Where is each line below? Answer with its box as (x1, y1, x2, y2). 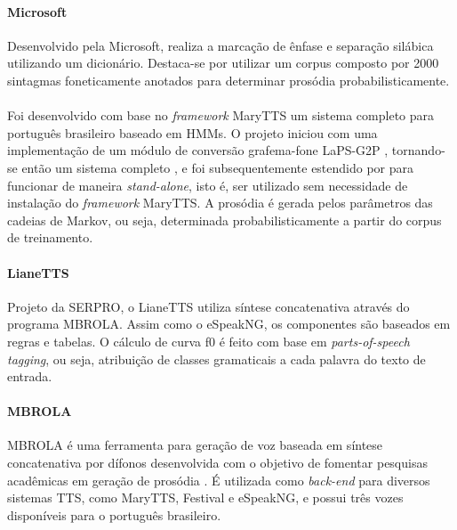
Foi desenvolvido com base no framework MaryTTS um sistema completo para (7, 106, 435, 125)
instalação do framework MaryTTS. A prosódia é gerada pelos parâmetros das (7, 193, 433, 212)
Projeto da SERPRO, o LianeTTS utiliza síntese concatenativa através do (7, 297, 410, 315)
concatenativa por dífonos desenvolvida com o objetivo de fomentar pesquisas (7, 453, 428, 472)
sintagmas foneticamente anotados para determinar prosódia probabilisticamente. (7, 70, 450, 89)
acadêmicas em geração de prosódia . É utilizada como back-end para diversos (7, 470, 430, 489)
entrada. (7, 367, 52, 386)
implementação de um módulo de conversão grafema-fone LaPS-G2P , (7, 141, 389, 159)
